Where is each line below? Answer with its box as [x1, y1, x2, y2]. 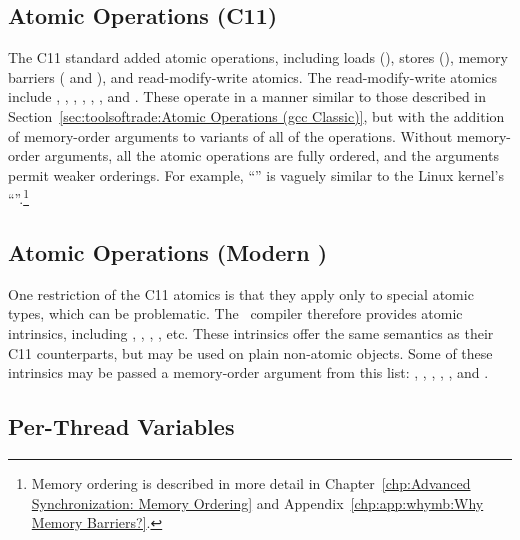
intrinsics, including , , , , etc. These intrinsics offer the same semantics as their [8, 323, 494, 343]
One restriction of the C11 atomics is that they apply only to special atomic [8, 283, 474, 304]
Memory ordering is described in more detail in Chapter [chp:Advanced [31, 472, 471, 493]
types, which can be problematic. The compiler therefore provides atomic [8, 303, 463, 324]
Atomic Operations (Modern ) [8, 237, 328, 267]
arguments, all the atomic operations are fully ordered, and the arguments [44, 145, 499, 166]
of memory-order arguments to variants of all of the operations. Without [8, 125, 453, 146]
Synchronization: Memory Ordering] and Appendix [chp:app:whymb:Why [31, 492, 484, 513]
